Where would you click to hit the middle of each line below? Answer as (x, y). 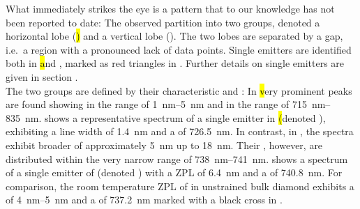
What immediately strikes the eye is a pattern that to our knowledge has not (170, 8)
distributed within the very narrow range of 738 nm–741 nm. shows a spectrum (177, 158)
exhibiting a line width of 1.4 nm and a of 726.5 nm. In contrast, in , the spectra (180, 131)
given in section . (42, 76)
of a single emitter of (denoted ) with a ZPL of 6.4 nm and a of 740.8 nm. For (174, 172)
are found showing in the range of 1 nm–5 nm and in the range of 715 (156, 104)
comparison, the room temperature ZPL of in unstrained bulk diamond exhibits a (180, 186)
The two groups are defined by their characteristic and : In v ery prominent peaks (179, 90)
